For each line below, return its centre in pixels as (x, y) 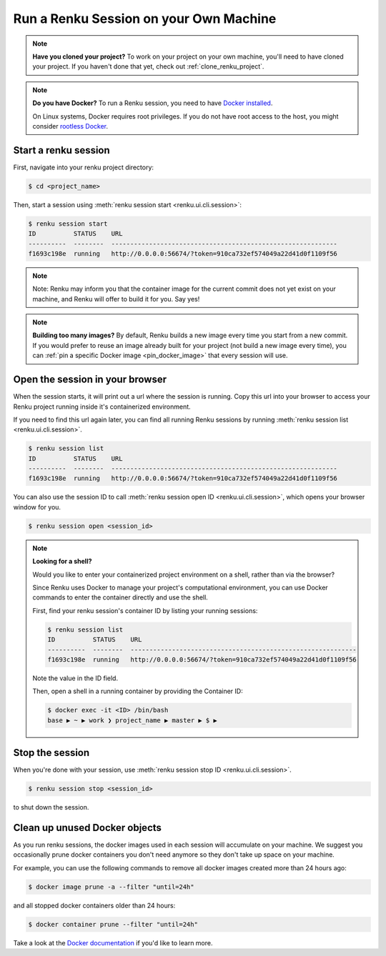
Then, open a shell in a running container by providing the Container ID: (138, 691)
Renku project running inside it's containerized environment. (102, 407)
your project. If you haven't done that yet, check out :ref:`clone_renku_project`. (148, 66)
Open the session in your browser (90, 380)
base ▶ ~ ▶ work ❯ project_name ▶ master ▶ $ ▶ (132, 720)
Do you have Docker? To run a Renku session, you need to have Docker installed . (153, 103)
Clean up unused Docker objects (88, 828)
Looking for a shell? (62, 562)
